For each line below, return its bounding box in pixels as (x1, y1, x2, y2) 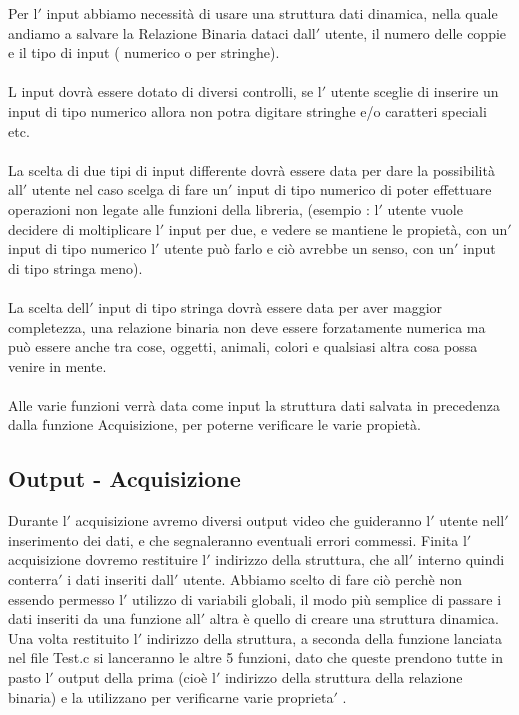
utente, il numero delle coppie (324, 22, 507, 43)
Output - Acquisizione (8, 463, 241, 494)
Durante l (8, 510, 67, 531)
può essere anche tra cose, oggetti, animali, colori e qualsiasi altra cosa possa (8, 336, 478, 357)
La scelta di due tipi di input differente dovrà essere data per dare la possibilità (8, 159, 495, 180)
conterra (8, 569, 59, 590)
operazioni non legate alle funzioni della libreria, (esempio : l (8, 198, 379, 219)
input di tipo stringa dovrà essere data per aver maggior (98, 296, 443, 317)
